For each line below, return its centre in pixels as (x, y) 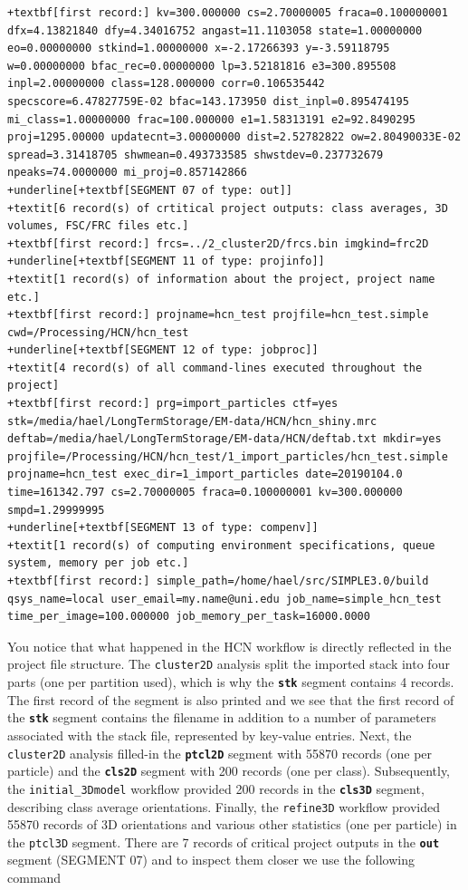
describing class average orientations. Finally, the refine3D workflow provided (224, 806)
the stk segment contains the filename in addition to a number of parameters (222, 717)
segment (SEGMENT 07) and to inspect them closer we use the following (211, 860)
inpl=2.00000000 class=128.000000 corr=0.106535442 (166, 84)
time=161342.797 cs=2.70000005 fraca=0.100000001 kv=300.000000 (205, 493)
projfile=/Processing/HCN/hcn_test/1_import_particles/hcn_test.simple (228, 456)
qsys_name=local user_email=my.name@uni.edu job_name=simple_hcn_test (224, 599)
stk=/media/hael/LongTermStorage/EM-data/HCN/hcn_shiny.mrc (192, 421)
